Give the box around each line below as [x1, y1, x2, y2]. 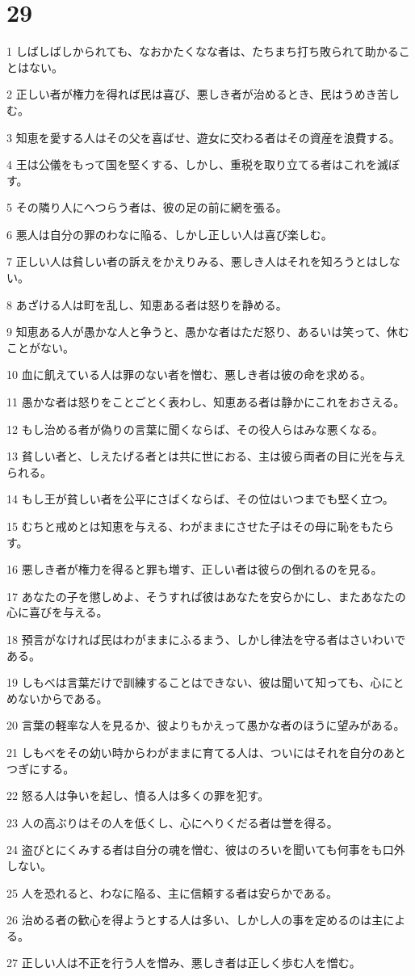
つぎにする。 [6, 759, 75, 776]
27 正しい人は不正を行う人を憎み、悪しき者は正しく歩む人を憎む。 [6, 954, 361, 971]
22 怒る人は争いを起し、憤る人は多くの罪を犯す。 [6, 787, 270, 804]
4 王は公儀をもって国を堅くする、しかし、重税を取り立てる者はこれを [6, 156, 377, 173]
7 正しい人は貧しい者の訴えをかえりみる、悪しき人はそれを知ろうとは [6, 253, 378, 270]
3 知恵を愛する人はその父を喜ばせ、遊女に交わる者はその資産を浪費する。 [6, 128, 400, 145]
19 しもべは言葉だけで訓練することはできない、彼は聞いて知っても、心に [6, 674, 393, 691]
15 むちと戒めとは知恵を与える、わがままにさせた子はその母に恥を [6, 518, 360, 534]
